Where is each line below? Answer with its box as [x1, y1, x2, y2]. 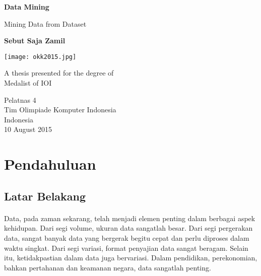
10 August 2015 [4, 124, 52, 134]
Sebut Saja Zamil [4, 35, 66, 46]
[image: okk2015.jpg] [4, 53, 77, 60]
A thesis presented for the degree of [4, 67, 114, 78]
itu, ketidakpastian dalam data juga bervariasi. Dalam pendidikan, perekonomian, [4, 252, 257, 263]
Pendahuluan [4, 154, 96, 174]
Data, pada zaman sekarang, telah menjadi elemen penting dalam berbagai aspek [4, 213, 255, 223]
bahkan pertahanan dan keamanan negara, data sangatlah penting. [4, 262, 211, 272]
